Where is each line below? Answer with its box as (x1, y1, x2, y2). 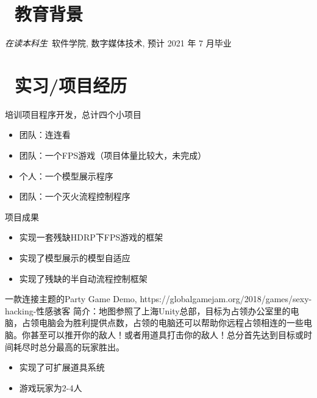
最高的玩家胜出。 (55, 340, 124, 353)
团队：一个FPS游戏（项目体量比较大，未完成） (19, 149, 207, 162)
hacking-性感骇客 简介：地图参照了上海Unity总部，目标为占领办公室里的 (5, 304, 291, 317)
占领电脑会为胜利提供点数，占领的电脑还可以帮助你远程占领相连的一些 (21, 316, 304, 329)
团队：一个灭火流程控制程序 (19, 190, 130, 203)
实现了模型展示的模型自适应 (19, 251, 130, 264)
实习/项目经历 (15, 72, 127, 97)
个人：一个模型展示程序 (19, 169, 113, 182)
